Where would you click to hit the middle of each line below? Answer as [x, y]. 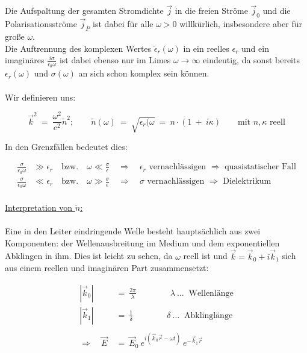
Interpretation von [39, 207]
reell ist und [205, 256]
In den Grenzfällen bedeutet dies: [66, 147]
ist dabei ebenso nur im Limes [115, 60]
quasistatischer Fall [260, 167]
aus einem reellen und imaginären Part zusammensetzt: [107, 268]
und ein [255, 48]
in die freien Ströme [211, 11]
